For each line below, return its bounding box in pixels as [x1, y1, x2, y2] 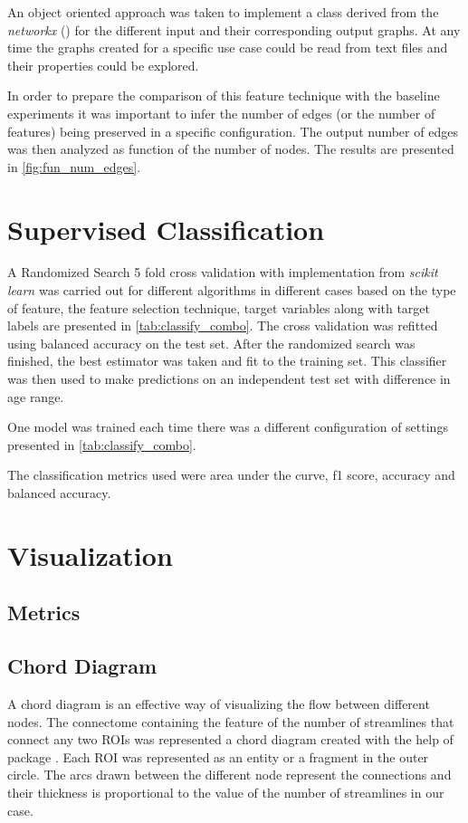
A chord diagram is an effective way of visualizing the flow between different [7, 694, 430, 713]
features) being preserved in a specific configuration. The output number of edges [7, 121, 458, 140]
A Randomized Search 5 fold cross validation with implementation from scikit [7, 263, 438, 282]
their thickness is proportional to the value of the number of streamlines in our [7, 782, 444, 801]
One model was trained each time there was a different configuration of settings [7, 417, 448, 436]
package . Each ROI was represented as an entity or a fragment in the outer [7, 747, 429, 766]
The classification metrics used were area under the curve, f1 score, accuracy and [7, 465, 455, 484]
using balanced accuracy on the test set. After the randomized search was [7, 333, 415, 352]
